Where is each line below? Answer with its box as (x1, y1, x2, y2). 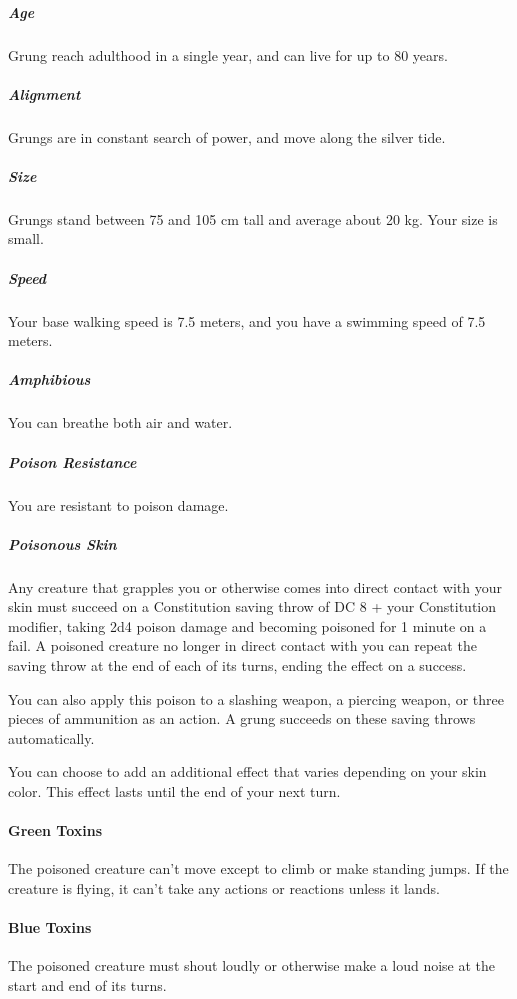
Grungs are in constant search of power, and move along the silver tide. (8, 126, 446, 147)
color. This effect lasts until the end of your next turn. (8, 781, 341, 802)
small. (8, 228, 44, 249)
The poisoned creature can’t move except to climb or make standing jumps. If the (8, 858, 509, 879)
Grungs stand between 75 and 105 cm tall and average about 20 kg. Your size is (8, 208, 498, 229)
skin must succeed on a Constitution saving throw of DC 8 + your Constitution (8, 596, 497, 617)
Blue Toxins (8, 917, 92, 938)
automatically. (8, 727, 95, 748)
